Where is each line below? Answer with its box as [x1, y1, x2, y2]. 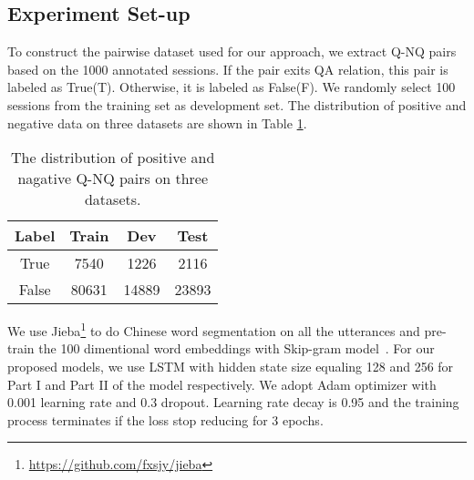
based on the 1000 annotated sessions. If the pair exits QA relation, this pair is [7, 59, 448, 78]
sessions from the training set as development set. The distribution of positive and [7, 95, 467, 114]
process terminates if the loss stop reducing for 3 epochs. [7, 410, 324, 429]
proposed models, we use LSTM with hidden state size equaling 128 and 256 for [7, 357, 454, 376]
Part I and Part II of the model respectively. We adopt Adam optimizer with [7, 374, 437, 393]
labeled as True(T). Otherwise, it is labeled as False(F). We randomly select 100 [7, 77, 456, 97]
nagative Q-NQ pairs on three [17, 168, 209, 189]
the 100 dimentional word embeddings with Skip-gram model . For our [38, 339, 435, 358]
